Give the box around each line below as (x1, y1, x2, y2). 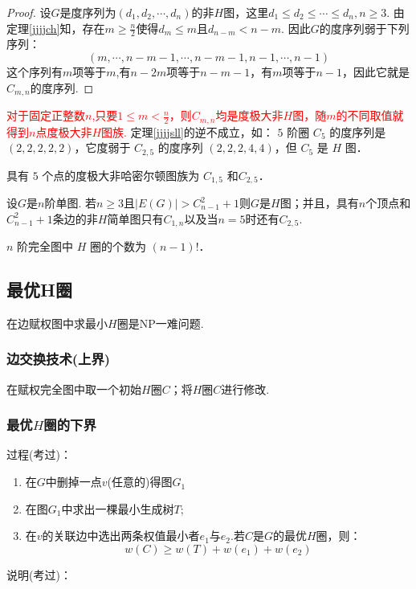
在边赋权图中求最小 (6, 314, 108, 331)
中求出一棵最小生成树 (61, 500, 174, 517)
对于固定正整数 (6, 107, 85, 124)
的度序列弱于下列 (319, 19, 410, 36)
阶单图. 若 (44, 194, 96, 211)
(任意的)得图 (107, 473, 173, 490)
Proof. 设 (6, 4, 51, 20)
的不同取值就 (336, 107, 404, 124)
